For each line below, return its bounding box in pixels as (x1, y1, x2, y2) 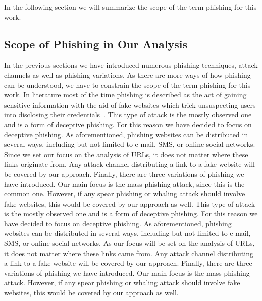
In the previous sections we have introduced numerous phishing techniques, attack (4, 60, 258, 70)
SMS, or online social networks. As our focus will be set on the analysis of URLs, (4, 238, 255, 248)
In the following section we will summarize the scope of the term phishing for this (4, 2, 257, 12)
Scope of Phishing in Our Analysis (4, 36, 188, 52)
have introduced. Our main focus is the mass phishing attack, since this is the (4, 178, 245, 189)
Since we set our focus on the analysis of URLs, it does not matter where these (4, 148, 248, 159)
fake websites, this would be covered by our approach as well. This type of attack (4, 198, 255, 209)
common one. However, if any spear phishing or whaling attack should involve (4, 188, 245, 199)
